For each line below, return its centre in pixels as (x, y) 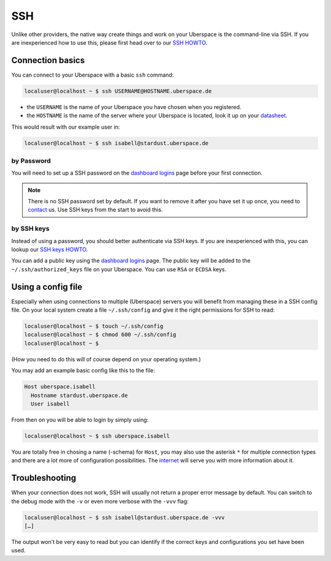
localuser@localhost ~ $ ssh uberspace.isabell (97, 436)
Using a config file (47, 287)
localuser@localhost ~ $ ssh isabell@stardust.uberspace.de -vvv (124, 517)
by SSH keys (30, 228)
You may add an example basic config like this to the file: (83, 371)
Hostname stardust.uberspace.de (79, 395)
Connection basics (48, 60)
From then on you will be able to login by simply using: (80, 420)
